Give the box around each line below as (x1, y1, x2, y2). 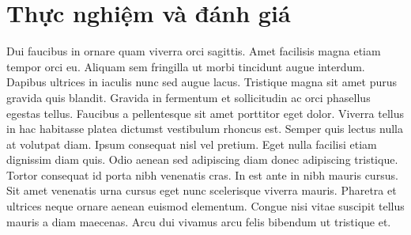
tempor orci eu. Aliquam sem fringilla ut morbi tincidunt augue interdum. (6, 58, 365, 74)
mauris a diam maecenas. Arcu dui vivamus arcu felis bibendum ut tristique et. (6, 213, 391, 229)
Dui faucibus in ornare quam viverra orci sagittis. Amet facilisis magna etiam (6, 43, 381, 59)
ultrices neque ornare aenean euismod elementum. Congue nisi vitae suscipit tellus (6, 198, 405, 214)
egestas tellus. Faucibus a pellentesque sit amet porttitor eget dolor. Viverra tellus (6, 104, 404, 121)
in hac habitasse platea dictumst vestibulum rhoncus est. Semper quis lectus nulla (6, 120, 403, 137)
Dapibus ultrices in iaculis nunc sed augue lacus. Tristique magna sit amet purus (6, 74, 398, 90)
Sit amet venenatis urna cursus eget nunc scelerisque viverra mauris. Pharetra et (6, 182, 397, 199)
